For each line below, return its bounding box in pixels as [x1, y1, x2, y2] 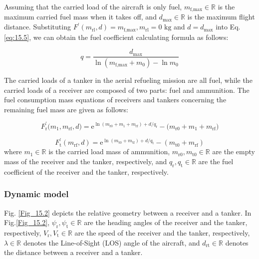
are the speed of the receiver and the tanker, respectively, [74, 227, 250, 238]
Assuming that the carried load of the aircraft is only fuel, [4, 1, 182, 11]
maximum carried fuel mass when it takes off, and [4, 11, 157, 22]
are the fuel [198, 156, 234, 166]
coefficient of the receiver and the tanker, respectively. [4, 166, 169, 177]
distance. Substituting [4, 21, 71, 32]
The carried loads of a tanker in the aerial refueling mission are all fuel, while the [4, 75, 253, 85]
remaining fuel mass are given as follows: [4, 104, 128, 114]
